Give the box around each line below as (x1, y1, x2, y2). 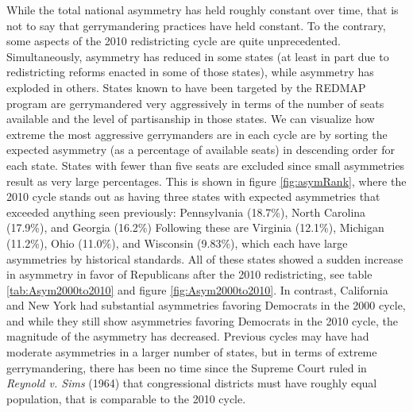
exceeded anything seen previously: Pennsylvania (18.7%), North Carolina (6, 203, 366, 220)
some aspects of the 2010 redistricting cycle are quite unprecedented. (6, 33, 341, 49)
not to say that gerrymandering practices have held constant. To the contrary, (6, 17, 386, 33)
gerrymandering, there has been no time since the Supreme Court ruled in (6, 359, 367, 375)
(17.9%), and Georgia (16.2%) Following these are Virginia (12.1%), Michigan (6, 219, 384, 236)
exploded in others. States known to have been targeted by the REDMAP (6, 79, 366, 95)
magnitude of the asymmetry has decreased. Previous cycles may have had (6, 328, 369, 345)
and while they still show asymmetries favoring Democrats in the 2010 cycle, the (6, 312, 398, 329)
